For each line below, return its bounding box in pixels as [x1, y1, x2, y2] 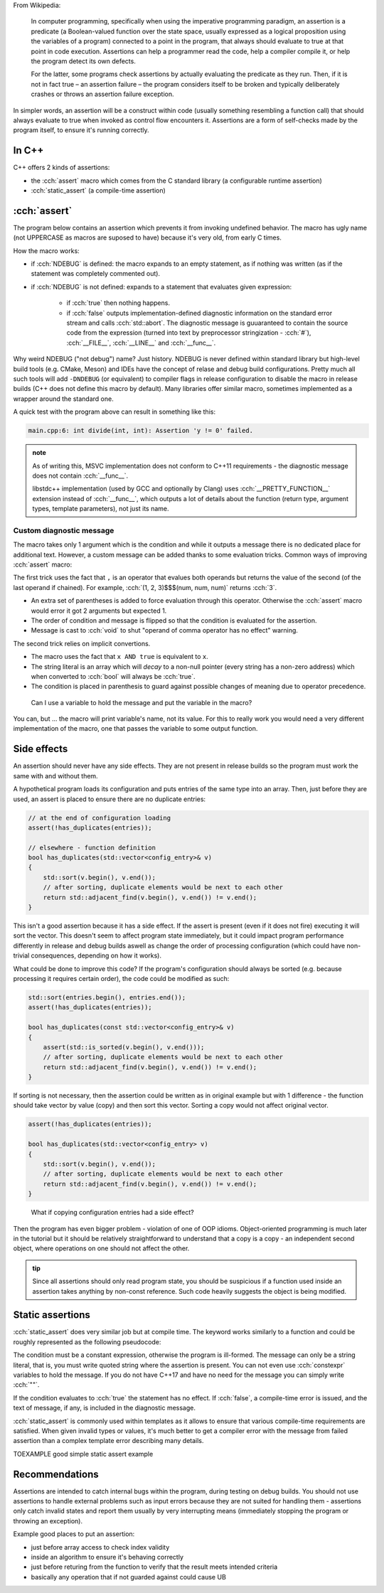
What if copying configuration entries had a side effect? [31, 1208, 195, 1217]
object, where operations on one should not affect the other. [13, 1244, 190, 1253]
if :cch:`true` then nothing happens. [66, 299, 171, 307]
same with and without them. [13, 771, 99, 780]
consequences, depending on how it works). [31, 951, 161, 960]
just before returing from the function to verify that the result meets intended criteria [31, 1562, 278, 1571]
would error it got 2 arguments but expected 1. [31, 606, 167, 615]
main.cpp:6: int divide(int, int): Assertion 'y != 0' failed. [28, 427, 254, 435]
